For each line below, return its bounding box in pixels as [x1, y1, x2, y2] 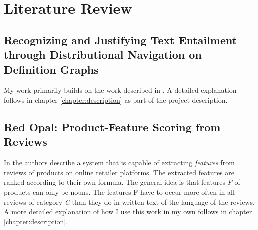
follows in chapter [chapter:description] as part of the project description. [4, 94, 228, 105]
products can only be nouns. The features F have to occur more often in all [4, 186, 235, 197]
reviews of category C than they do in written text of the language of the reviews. [4, 196, 255, 207]
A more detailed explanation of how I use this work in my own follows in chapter [4, 206, 252, 217]
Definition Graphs [4, 61, 99, 77]
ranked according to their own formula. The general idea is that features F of [4, 177, 240, 187]
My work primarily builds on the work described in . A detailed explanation [4, 85, 237, 95]
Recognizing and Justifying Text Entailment [4, 32, 237, 47]
